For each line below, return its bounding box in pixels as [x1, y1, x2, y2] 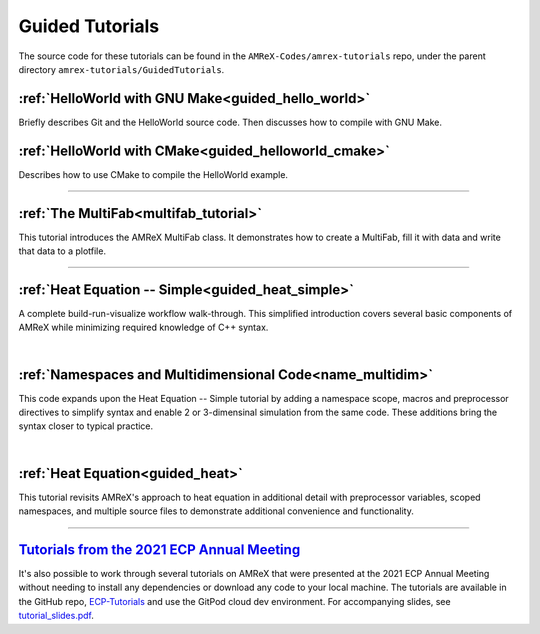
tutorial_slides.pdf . [18, 610, 95, 622]
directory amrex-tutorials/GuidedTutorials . [18, 63, 225, 75]
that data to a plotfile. [18, 245, 107, 257]
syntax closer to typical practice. [18, 420, 154, 432]
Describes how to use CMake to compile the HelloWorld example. [18, 168, 289, 180]
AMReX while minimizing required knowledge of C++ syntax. [18, 321, 269, 334]
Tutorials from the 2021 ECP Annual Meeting [18, 541, 301, 558]
